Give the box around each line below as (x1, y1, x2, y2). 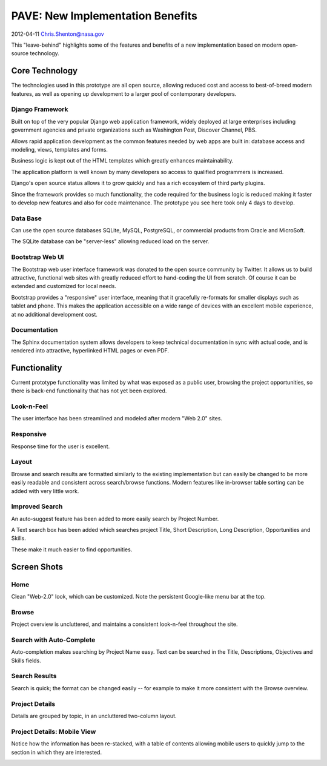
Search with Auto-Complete (11, 636, 96, 644)
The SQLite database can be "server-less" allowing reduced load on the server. (11, 238, 210, 245)
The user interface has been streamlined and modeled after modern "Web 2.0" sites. (11, 415, 223, 422)
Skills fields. (11, 657, 42, 664)
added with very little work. (11, 487, 79, 494)
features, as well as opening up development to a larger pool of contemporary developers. (11, 90, 237, 97)
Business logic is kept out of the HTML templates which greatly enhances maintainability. (11, 157, 234, 164)
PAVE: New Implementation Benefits (11, 9, 198, 22)
